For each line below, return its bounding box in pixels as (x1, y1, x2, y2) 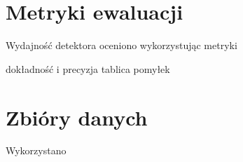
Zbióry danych (6, 102, 148, 131)
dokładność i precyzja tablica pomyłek (6, 61, 170, 76)
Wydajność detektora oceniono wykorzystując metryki (6, 38, 237, 53)
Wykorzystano (6, 143, 67, 158)
